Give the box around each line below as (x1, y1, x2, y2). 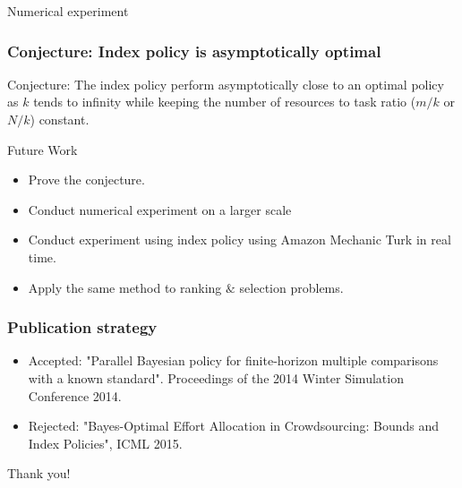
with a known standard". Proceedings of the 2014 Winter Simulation (28, 368, 404, 387)
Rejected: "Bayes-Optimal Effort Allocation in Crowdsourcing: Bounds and (28, 416, 440, 435)
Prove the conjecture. (28, 170, 145, 189)
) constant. (30, 110, 90, 128)
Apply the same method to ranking (28, 278, 222, 296)
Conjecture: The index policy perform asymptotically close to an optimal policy (7, 74, 444, 93)
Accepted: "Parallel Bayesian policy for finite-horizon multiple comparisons (28, 351, 439, 370)
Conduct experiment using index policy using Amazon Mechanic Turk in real (28, 230, 451, 249)
